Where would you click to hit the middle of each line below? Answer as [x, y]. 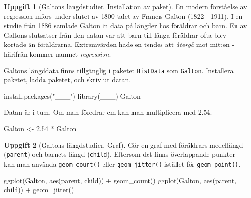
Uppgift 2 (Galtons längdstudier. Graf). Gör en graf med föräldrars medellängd [124, 145]
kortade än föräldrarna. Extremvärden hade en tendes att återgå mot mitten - [119, 44]
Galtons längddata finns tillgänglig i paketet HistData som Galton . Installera [119, 70]
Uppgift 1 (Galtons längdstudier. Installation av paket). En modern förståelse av [125, 6]
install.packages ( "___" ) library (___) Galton [72, 96]
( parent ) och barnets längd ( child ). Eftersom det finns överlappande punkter [119, 154]
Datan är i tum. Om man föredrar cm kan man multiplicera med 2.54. [108, 112]
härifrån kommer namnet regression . [58, 53]
